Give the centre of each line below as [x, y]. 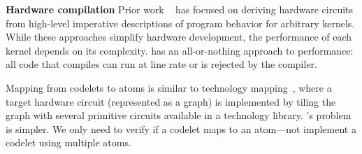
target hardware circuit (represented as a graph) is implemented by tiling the [171, 101]
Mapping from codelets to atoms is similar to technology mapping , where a [169, 87]
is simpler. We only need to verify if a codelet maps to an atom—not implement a [181, 128]
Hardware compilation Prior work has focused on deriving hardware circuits [180, 9]
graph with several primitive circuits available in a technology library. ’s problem [179, 115]
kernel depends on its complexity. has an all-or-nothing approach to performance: [180, 50]
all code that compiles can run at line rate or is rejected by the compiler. [161, 64]
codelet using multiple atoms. [68, 142]
